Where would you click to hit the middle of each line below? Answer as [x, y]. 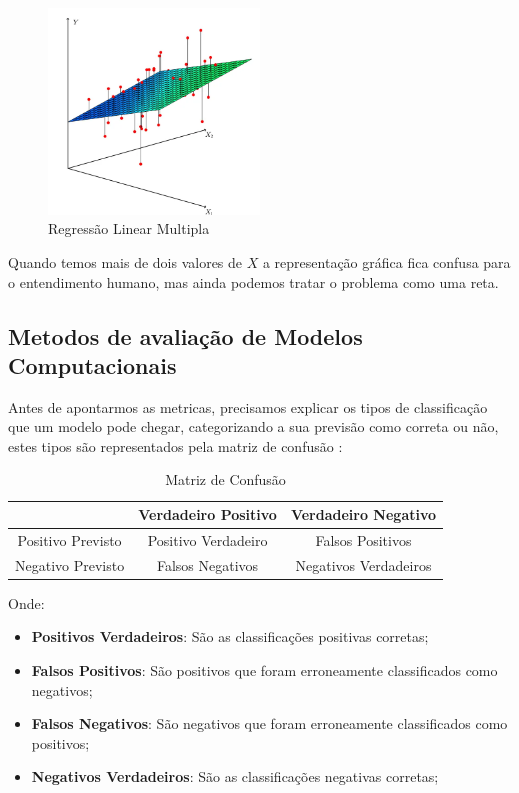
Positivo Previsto [69, 539]
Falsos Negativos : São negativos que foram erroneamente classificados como [269, 723]
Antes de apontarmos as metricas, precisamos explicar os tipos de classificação [248, 406]
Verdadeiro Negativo [363, 514]
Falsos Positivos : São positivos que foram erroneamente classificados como [264, 670]
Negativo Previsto [70, 564]
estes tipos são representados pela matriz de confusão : [175, 445]
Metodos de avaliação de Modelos [185, 335]
